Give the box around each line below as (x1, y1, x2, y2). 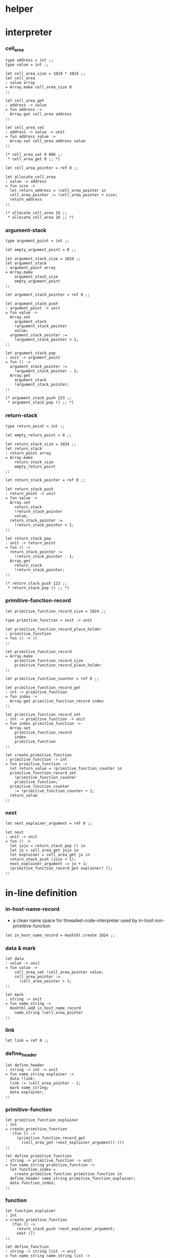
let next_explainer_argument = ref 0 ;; (5, 821, 93, 826)
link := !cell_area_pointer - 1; (10, 1080, 81, 1086)
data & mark (5, 944, 36, 952)
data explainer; (10, 1089, 44, 1095)
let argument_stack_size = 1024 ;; (5, 256, 81, 262)
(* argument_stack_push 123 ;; (5, 396, 72, 401)
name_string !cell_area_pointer (14, 1010, 83, 1015)
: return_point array (5, 450, 52, 456)
